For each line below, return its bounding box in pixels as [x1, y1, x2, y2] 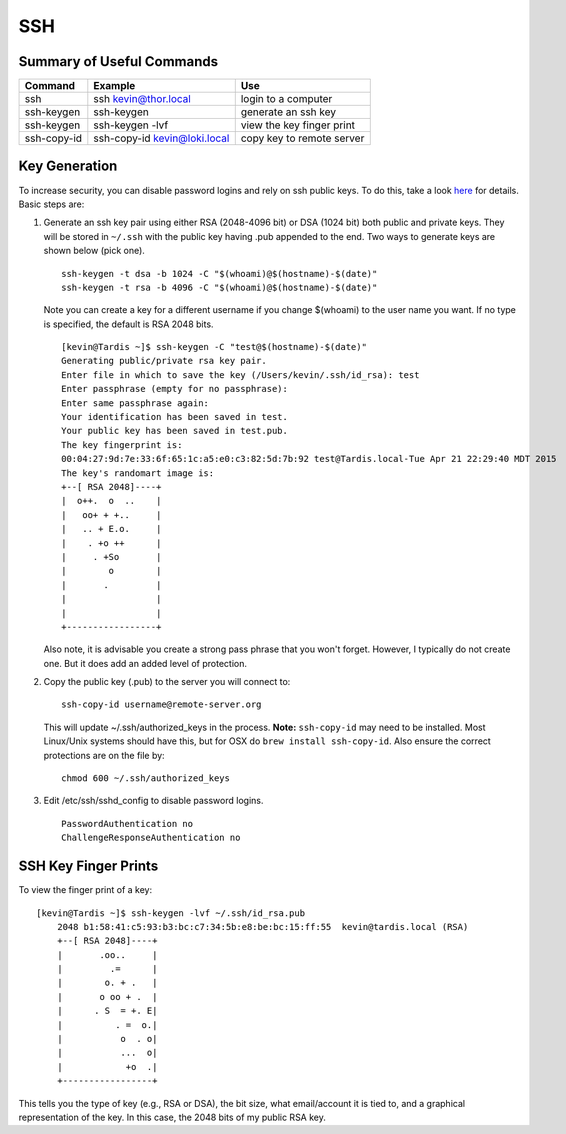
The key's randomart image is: [61, 467, 215, 479]
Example [93, 79, 136, 93]
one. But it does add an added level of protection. [43, 657, 247, 669]
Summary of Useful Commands [18, 53, 219, 70]
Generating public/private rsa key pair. [61, 355, 267, 367]
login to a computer [240, 92, 333, 106]
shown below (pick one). [43, 245, 145, 257]
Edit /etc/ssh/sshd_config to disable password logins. [43, 795, 264, 807]
